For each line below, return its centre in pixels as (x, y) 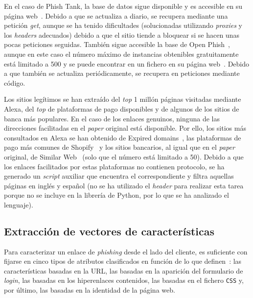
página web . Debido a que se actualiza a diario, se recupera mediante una (116, 15)
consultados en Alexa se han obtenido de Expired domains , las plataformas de (123, 137)
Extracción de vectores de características (109, 231)
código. (15, 82)
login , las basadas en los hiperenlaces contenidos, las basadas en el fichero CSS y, (124, 280)
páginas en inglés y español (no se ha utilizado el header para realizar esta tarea (124, 185)
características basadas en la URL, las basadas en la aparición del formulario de (124, 270)
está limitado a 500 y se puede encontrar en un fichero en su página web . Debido (127, 63)
